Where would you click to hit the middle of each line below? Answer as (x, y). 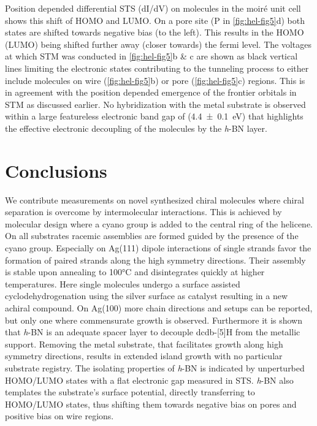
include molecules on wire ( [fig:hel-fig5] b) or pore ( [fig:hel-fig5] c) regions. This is (155, 80)
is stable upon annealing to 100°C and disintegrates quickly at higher (135, 272)
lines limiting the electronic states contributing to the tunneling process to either (157, 68)
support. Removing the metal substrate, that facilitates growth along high (144, 344)
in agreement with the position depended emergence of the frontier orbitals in (151, 92)
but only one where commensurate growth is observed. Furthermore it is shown (154, 320)
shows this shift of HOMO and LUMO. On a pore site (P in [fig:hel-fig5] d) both (155, 20)
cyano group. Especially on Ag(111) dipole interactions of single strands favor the (158, 248)
